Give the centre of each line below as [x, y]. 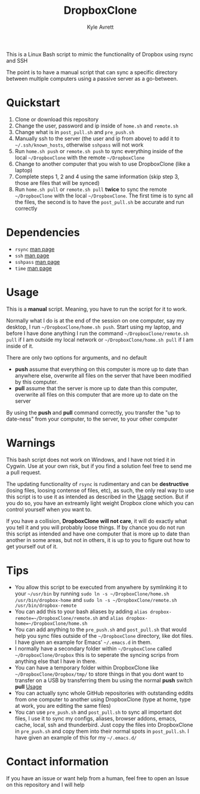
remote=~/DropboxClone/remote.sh [56, 618]
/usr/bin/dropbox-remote [46, 606]
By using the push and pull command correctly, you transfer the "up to [93, 412]
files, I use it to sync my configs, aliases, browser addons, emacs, [96, 718]
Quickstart [33, 103]
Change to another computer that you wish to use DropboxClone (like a [102, 164]
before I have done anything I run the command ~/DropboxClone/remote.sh [98, 333]
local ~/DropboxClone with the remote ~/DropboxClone [80, 157]
